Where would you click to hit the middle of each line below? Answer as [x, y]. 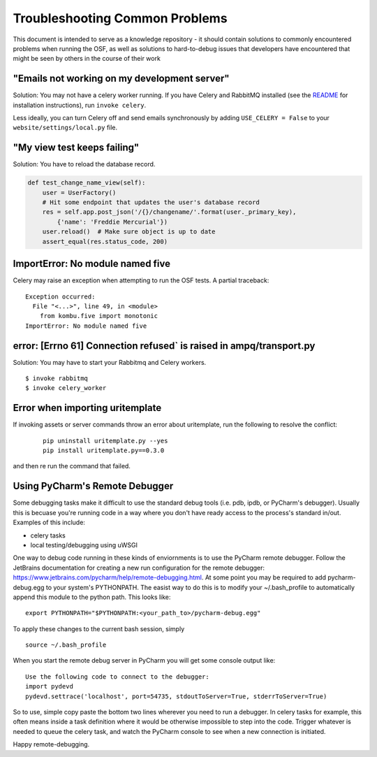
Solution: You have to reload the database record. [84, 164]
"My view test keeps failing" [76, 148]
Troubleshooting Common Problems [120, 18]
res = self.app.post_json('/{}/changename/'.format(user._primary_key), [169, 212]
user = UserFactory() [79, 193]
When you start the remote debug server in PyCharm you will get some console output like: [144, 661]
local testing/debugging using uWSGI [84, 545]
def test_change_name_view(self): [87, 183]
